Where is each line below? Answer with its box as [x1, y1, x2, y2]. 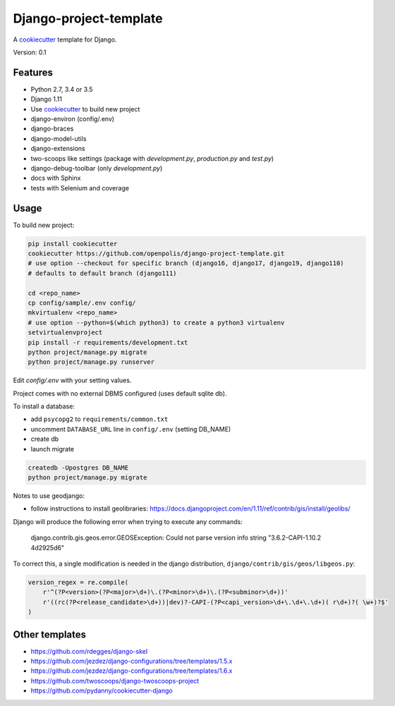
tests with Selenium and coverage [30, 183, 130, 192]
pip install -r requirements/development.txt [28, 339, 188, 346]
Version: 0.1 [13, 48, 47, 56]
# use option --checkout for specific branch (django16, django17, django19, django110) [28, 260, 345, 267]
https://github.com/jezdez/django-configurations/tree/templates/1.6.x [30, 667, 233, 675]
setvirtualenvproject [28, 329, 103, 336]
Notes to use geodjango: [13, 492, 85, 500]
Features [13, 66, 53, 78]
